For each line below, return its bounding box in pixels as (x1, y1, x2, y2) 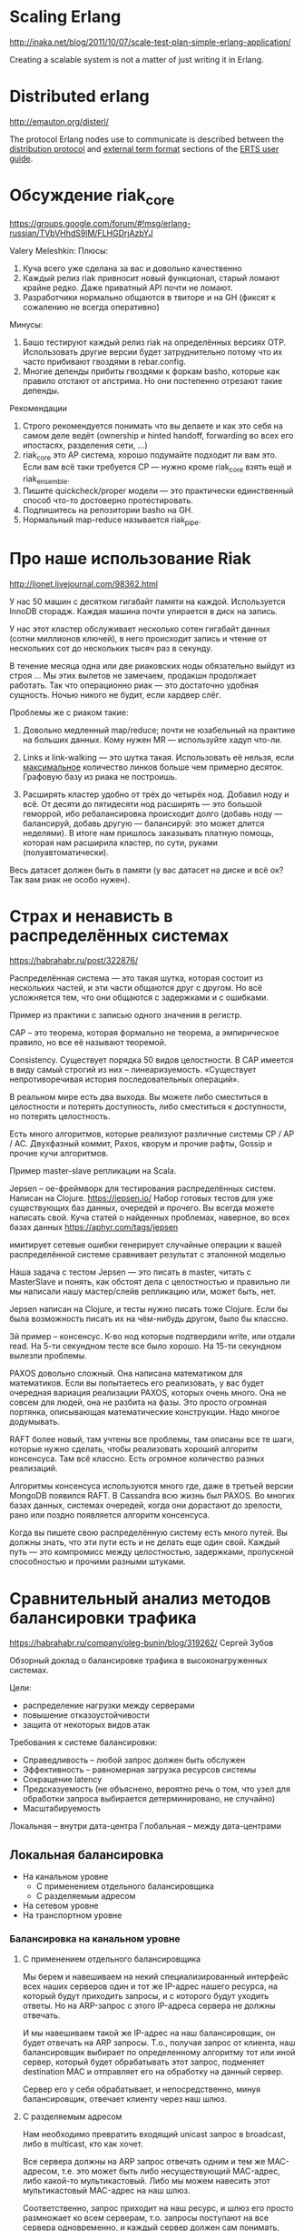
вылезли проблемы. (9, 1350, 88, 1361)
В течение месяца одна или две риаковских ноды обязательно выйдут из (9, 660, 296, 671)
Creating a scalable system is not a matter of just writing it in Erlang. (9, 54, 265, 65)
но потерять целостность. (9, 1111, 111, 1122)
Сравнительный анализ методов (9, 1588, 271, 1609)
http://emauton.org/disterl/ (9, 116, 109, 126)
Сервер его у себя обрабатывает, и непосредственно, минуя (22, 2084, 261, 2095)
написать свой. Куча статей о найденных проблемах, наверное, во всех (9, 1212, 290, 1223)
